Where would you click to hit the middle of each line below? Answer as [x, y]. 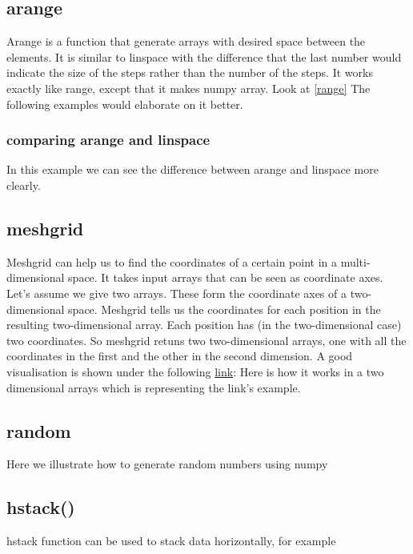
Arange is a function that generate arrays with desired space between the [186, 41]
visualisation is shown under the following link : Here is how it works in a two [195, 371]
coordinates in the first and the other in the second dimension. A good [180, 356]
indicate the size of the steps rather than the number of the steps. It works [190, 72]
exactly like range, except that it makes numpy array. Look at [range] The [188, 88]
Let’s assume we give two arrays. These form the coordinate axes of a [176, 293]
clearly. [24, 185]
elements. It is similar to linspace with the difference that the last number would [204, 56]
